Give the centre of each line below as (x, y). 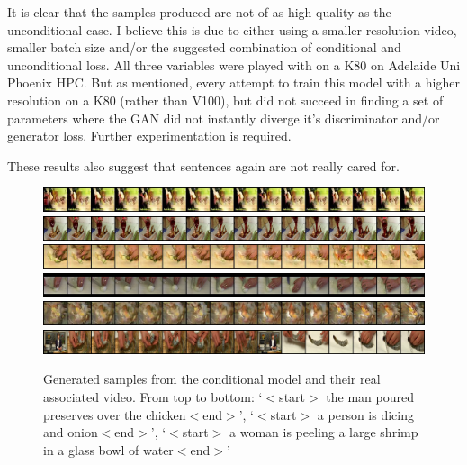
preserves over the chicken (115, 414)
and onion (71, 432)
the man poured (370, 396)
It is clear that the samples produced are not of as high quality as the (199, 12)
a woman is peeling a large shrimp (324, 432)
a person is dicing (365, 414)
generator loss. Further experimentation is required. (149, 136)
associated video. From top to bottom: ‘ (153, 396)
